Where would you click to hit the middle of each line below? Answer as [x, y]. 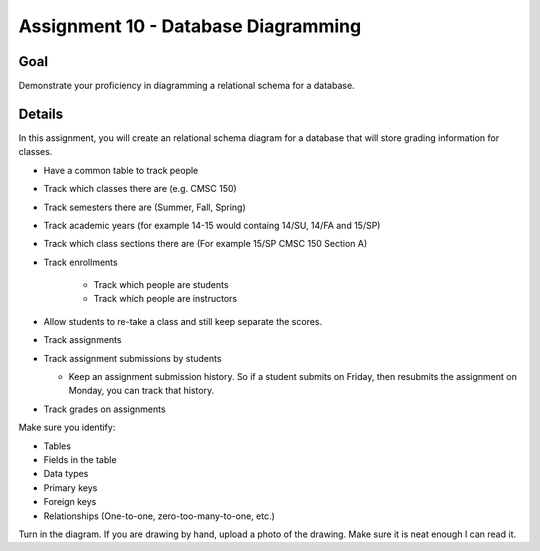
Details [41, 113]
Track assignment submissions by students [132, 358]
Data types [66, 474]
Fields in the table [80, 459]
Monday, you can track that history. [141, 391]
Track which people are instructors [165, 299]
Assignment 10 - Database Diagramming [190, 26]
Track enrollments [81, 262]
